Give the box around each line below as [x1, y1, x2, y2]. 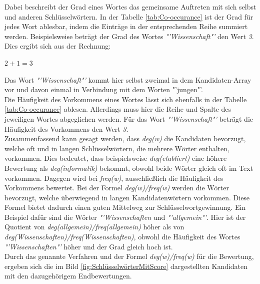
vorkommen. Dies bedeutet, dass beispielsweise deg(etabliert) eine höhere [4, 153, 227, 163]
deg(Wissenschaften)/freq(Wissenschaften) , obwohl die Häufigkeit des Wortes [4, 231, 240, 242]
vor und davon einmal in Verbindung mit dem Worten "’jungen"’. [4, 84, 203, 95]
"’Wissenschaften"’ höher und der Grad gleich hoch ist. [4, 241, 173, 251]
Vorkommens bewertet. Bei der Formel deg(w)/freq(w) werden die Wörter [4, 182, 229, 193]
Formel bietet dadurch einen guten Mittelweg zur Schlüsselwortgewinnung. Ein [4, 202, 246, 212]
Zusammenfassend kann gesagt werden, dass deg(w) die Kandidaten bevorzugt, [4, 133, 246, 144]
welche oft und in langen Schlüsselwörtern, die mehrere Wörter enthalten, [4, 143, 229, 153]
